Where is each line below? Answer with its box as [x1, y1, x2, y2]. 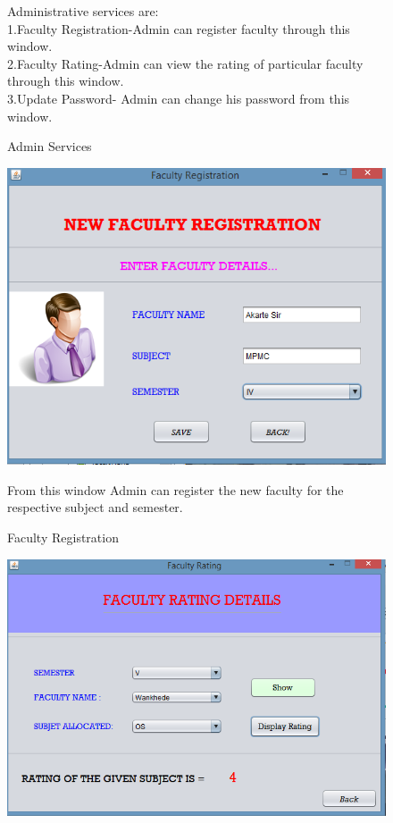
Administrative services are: [7, 2, 159, 20]
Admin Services [7, 137, 92, 155]
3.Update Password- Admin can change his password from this [7, 88, 350, 107]
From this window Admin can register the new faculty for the [7, 480, 344, 499]
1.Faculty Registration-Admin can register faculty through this [7, 19, 350, 38]
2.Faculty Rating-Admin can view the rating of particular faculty [7, 54, 364, 72]
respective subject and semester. [7, 498, 183, 516]
